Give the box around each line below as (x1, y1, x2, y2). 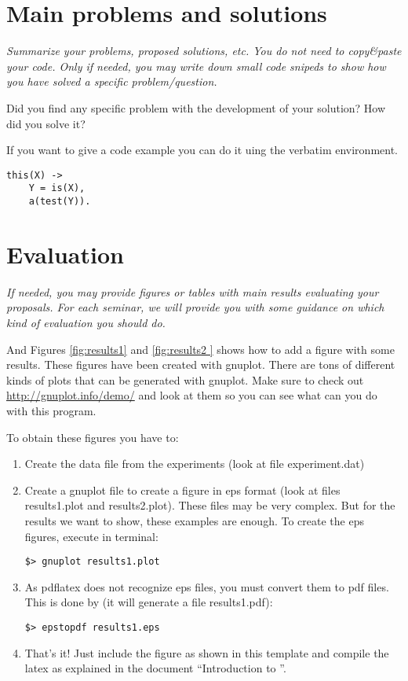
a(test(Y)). (28, 196, 91, 207)
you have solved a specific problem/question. (6, 73, 217, 90)
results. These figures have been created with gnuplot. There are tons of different (6, 356, 395, 373)
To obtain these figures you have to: (6, 429, 179, 445)
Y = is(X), (28, 182, 86, 194)
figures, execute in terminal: (24, 528, 158, 544)
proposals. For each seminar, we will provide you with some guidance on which (6, 299, 384, 315)
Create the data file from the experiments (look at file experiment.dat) (24, 455, 365, 472)
